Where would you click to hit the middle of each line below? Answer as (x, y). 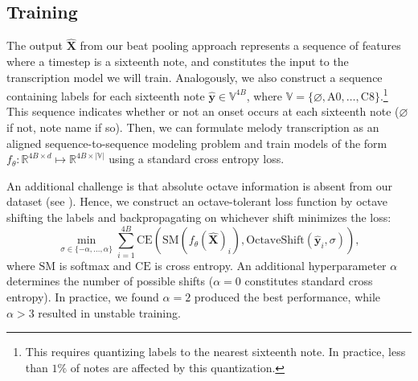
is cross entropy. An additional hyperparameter (270, 265)
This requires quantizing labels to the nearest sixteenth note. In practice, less (215, 352)
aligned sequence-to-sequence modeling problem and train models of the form (197, 143)
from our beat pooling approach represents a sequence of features (240, 45)
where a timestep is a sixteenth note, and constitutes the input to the (178, 61)
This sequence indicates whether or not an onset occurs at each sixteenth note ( (203, 111)
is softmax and (95, 265)
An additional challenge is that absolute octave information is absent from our (199, 185)
